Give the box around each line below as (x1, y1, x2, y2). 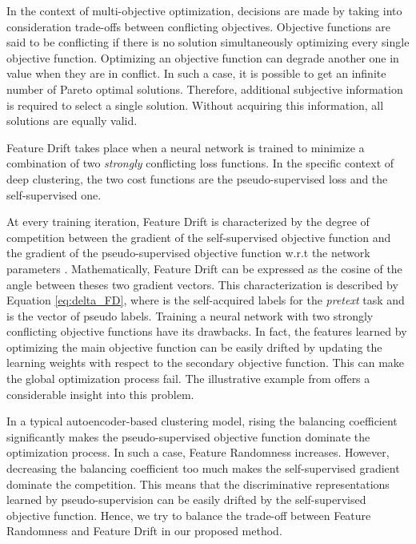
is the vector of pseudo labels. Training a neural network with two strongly (6, 307, 374, 324)
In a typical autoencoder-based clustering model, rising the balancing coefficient (6, 413, 398, 429)
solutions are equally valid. (6, 112, 138, 129)
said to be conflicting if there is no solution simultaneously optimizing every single (6, 34, 410, 50)
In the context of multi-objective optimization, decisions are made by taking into (6, 2, 402, 18)
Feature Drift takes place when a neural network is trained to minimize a (6, 139, 365, 155)
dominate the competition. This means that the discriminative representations (6, 475, 390, 492)
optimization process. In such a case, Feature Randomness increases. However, (6, 444, 390, 461)
